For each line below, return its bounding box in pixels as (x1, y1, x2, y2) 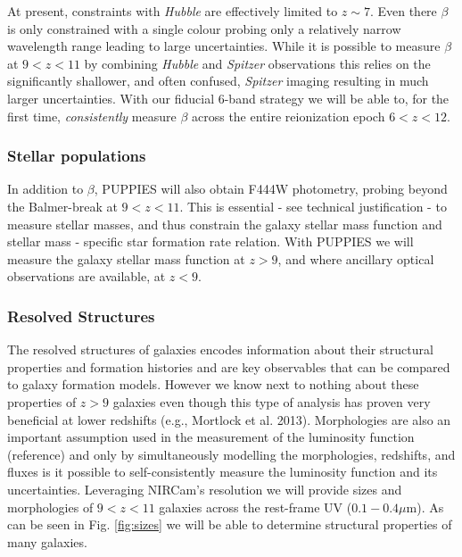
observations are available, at (7, 267, 166, 286)
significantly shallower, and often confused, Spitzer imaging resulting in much (7, 71, 429, 90)
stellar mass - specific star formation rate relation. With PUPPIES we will (7, 232, 414, 251)
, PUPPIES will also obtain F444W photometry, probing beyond (94, 179, 448, 198)
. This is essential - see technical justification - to (179, 196, 447, 215)
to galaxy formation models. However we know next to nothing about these (7, 375, 419, 394)
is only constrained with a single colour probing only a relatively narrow (7, 19, 401, 37)
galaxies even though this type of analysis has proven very (112, 392, 431, 411)
